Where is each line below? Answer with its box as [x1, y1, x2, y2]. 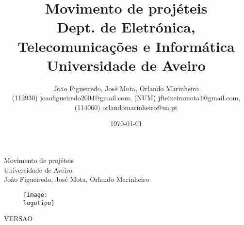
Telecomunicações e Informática [17, 36, 235, 56]
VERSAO [4, 213, 33, 224]
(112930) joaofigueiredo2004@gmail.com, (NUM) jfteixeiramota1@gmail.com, [12, 93, 241, 103]
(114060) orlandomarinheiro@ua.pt [74, 102, 178, 112]
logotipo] [23, 199, 55, 207]
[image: [23, 191, 48, 198]
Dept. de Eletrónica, [57, 17, 195, 37]
